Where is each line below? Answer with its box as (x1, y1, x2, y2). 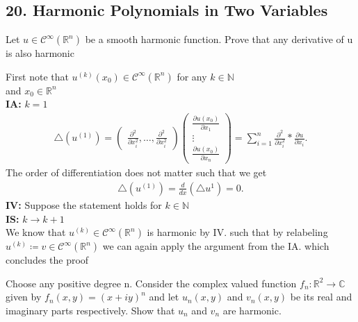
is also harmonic (6, 46, 74, 60)
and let (149, 289, 179, 304)
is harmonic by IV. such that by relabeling (147, 225, 328, 239)
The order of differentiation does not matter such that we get (6, 165, 267, 180)
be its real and (290, 289, 352, 304)
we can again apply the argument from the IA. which (102, 239, 329, 253)
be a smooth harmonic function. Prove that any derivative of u (85, 32, 353, 46)
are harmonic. (222, 303, 282, 317)
